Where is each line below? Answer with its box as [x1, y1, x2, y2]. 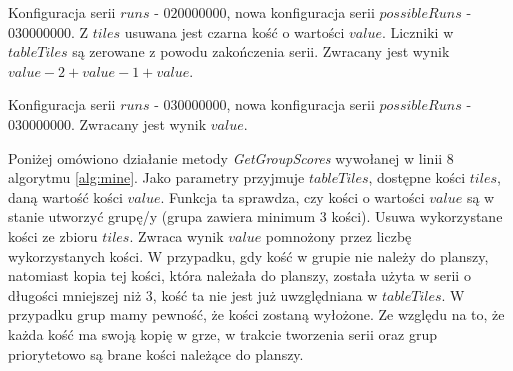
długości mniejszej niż [8, 284, 142, 305]
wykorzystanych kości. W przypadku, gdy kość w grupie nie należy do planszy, [8, 245, 489, 266]
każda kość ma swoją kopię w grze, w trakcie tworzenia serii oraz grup [8, 323, 437, 344]
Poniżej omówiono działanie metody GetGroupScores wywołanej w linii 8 [8, 147, 454, 168]
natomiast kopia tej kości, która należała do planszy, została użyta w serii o [8, 265, 471, 286]
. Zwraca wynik [129, 225, 224, 246]
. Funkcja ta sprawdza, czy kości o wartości [160, 186, 425, 207]
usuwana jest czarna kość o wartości [124, 21, 345, 42]
